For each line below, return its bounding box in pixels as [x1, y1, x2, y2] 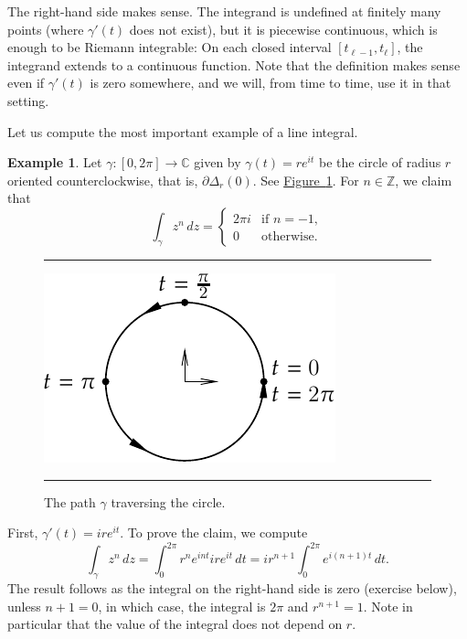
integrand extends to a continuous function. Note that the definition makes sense [7, 55, 461, 74]
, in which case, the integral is [98, 596, 266, 615]
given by [194, 153, 241, 172]
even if [7, 73, 45, 92]
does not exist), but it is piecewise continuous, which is [129, 19, 438, 38]
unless [7, 596, 41, 615]
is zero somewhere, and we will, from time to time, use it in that [90, 73, 451, 92]
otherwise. [261, 229, 318, 243]
